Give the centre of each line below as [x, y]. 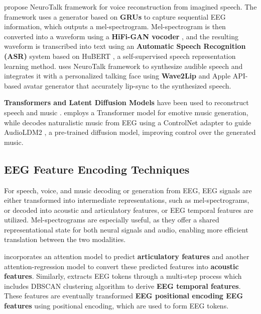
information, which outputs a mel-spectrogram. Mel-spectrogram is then [115, 26]
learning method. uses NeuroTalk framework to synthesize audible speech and [123, 66]
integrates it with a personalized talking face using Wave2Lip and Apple [117, 76]
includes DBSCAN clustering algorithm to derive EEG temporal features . [122, 286]
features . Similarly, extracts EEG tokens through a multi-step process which [123, 276]
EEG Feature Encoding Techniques [97, 169]
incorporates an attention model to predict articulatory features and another [127, 256]
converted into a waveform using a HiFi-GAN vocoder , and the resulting [121, 36]
